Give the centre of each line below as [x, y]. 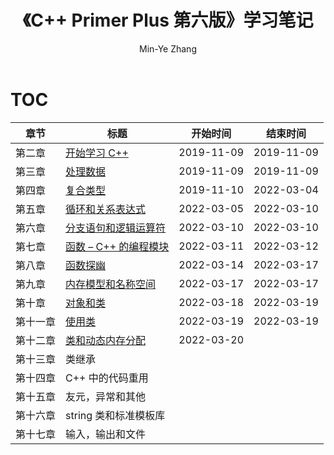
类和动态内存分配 [106, 340]
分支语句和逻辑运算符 [116, 228]
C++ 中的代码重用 [107, 378]
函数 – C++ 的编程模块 [117, 246]
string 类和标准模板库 [115, 415]
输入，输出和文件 [106, 434]
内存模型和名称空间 [111, 284]
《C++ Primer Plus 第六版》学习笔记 [168, 20]
